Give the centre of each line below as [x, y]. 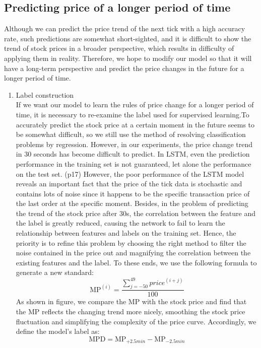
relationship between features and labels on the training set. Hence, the [126, 233]
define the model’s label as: [58, 331]
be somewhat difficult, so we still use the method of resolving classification [131, 134]
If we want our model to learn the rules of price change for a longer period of [135, 105]
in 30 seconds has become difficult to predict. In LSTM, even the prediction [133, 154]
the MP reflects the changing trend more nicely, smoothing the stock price [130, 311]
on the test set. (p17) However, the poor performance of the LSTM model [130, 173]
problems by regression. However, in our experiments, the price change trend [134, 144]
